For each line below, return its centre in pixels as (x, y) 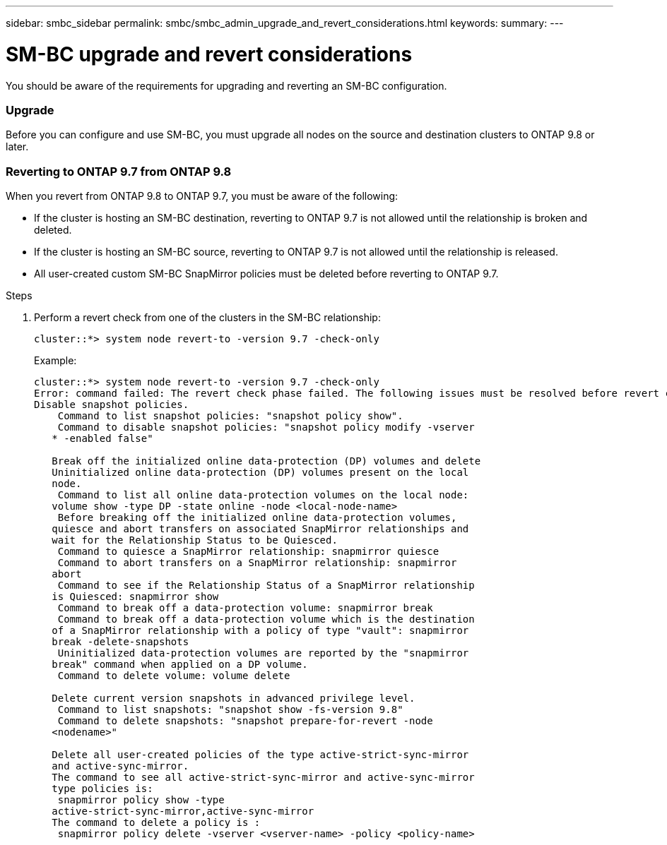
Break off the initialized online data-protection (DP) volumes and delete (266, 461)
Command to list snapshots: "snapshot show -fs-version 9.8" (230, 709)
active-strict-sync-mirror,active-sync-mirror (183, 811)
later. (17, 147)
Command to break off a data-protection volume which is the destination (266, 619)
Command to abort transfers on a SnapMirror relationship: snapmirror (257, 563)
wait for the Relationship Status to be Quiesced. (195, 540)
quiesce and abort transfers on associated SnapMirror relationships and (260, 529)
